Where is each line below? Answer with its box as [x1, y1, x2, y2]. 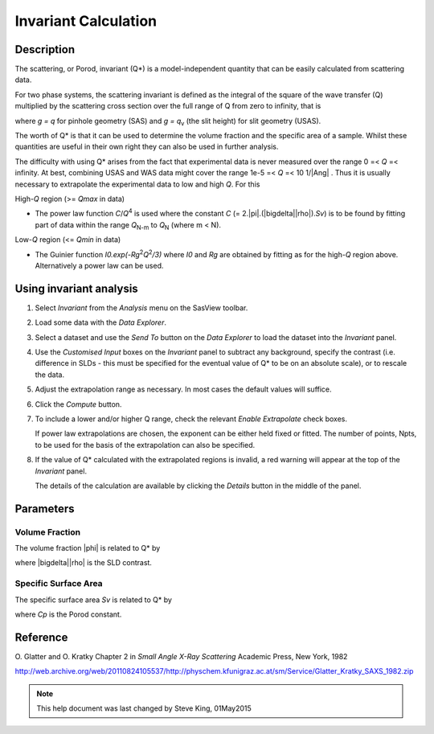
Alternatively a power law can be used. [35, 260, 164, 270]
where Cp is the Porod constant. [14, 609, 122, 619]
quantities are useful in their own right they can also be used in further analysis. [14, 141, 279, 152]
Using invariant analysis [14, 281, 138, 295]
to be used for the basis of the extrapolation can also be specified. [35, 440, 256, 449]
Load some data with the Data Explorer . [35, 318, 166, 327]
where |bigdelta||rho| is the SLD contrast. [14, 558, 153, 568]
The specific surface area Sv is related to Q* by [14, 595, 173, 605]
